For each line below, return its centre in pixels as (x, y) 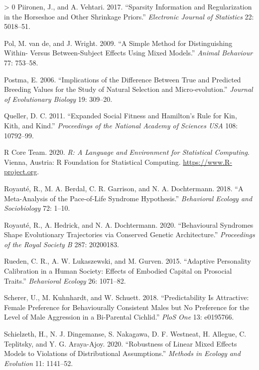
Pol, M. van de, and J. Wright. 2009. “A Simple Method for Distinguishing (118, 43)
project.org (21, 172)
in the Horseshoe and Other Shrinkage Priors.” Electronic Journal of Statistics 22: (129, 16)
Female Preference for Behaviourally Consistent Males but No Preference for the (127, 307)
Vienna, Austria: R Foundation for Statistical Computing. (92, 162)
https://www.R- (207, 162)
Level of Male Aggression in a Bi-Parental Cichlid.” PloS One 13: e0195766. (119, 317)
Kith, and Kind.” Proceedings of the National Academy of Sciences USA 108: (121, 125)
